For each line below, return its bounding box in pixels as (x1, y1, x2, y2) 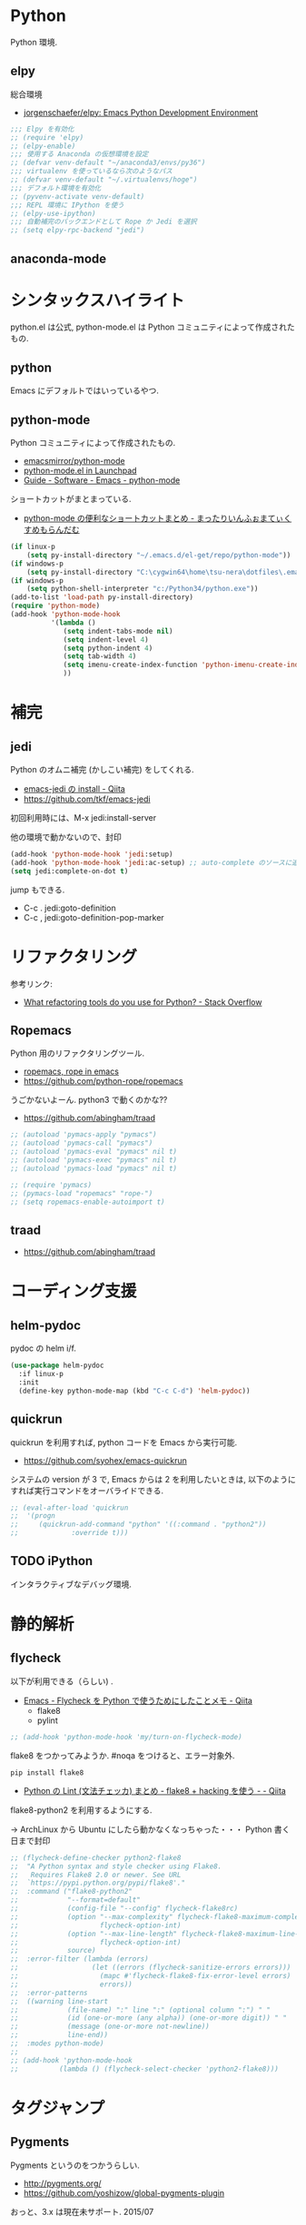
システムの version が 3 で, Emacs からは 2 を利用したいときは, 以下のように (10, 1473, 296, 1484)
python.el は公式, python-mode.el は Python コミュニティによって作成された (10, 321, 296, 332)
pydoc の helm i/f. (10, 1343, 76, 1354)
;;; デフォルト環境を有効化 (10, 183, 102, 192)
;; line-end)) (10, 2031, 108, 2040)
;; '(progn (10, 1511, 55, 1521)
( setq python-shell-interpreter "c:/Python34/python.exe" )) (26, 585, 259, 594)
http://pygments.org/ (23, 2178, 103, 2189)
